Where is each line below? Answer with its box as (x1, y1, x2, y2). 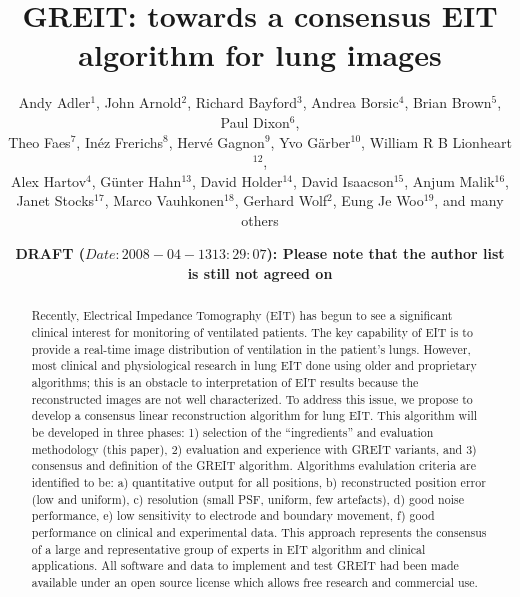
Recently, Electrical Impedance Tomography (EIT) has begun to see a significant (31, 307, 453, 324)
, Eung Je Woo (332, 190, 424, 211)
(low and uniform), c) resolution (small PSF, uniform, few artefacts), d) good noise (31, 490, 464, 507)
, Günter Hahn (91, 170, 182, 191)
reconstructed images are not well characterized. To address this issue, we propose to (31, 390, 473, 407)
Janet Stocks (16, 190, 95, 211)
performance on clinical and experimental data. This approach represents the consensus (31, 523, 487, 540)
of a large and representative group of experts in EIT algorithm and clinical (31, 540, 426, 557)
